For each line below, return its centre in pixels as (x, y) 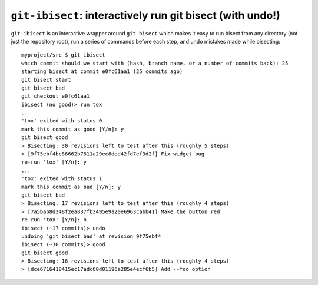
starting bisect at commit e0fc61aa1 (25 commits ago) (102, 72)
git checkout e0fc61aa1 (56, 96)
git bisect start (46, 80)
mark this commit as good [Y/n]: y (73, 129)
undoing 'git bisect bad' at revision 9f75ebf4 (91, 236)
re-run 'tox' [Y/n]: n (54, 220)
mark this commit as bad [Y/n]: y (71, 187)
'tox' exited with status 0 (62, 121)
